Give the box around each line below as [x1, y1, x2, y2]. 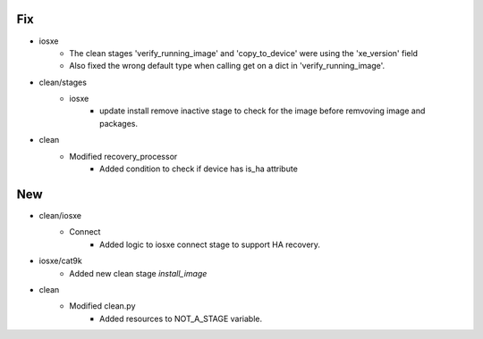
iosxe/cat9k [38, 255, 82, 267]
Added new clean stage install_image [69, 268, 208, 278]
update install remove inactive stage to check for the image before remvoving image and [99, 105, 426, 116]
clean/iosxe [38, 210, 82, 220]
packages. [99, 118, 139, 128]
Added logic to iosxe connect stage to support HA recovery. [99, 239, 321, 250]
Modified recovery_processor [69, 151, 178, 161]
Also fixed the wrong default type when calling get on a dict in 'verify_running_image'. [69, 61, 386, 71]
